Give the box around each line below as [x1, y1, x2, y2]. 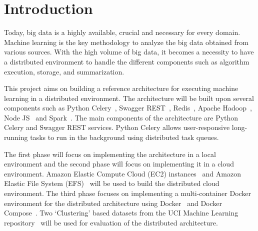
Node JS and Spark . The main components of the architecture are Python [4, 112, 238, 122]
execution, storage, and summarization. [4, 66, 124, 76]
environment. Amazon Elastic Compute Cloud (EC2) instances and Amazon [4, 168, 241, 178]
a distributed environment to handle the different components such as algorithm [4, 56, 249, 66]
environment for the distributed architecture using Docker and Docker [4, 197, 222, 208]
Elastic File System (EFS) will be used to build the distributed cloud [4, 178, 219, 188]
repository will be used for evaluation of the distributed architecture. [4, 217, 218, 227]
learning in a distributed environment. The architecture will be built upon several [4, 92, 254, 103]
